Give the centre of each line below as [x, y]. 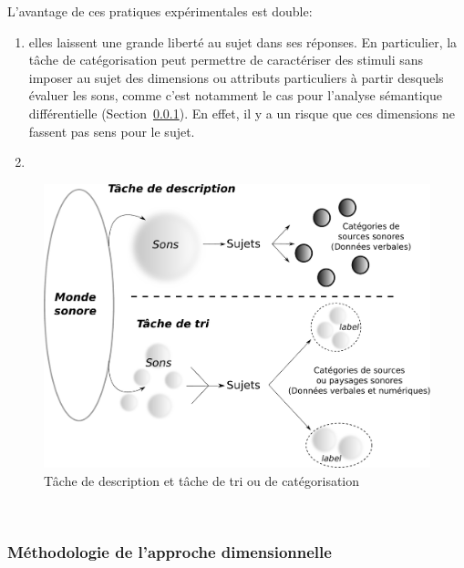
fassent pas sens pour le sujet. [112, 131]
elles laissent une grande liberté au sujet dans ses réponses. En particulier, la [243, 41]
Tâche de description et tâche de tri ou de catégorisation [202, 480]
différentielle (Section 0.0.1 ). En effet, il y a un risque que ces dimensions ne [242, 113]
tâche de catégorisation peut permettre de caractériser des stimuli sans [226, 60]
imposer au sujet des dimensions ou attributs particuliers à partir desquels [236, 77]
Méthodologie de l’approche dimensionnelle [170, 551]
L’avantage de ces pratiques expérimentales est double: [160, 11]
